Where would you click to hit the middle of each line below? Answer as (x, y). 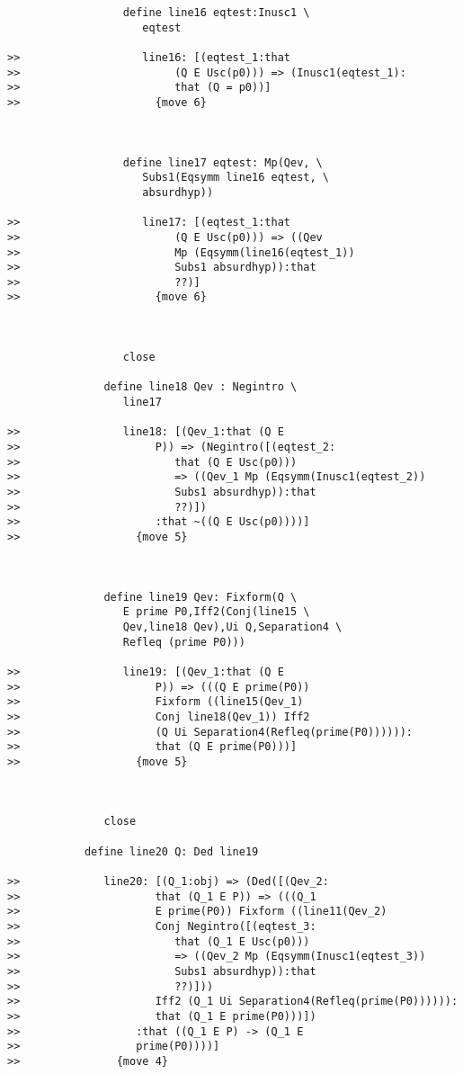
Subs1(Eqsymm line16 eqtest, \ (236, 178)
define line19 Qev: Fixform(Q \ (200, 597)
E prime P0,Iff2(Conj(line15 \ (216, 612)
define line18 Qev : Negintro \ (200, 387)
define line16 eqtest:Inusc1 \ (216, 13)
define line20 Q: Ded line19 (171, 851)
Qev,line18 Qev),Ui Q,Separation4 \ (232, 626)
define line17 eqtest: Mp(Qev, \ (223, 162)
